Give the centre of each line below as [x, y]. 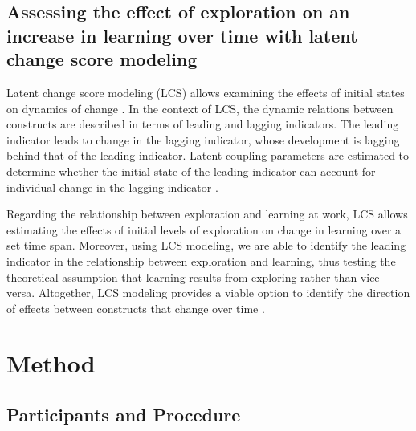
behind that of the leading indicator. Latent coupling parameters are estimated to [208, 155]
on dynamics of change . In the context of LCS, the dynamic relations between [200, 108]
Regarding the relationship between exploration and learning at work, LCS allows [207, 214]
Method [51, 363]
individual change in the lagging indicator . [112, 187]
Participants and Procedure [124, 415]
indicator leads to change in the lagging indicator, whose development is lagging [203, 139]
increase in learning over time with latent [182, 35]
